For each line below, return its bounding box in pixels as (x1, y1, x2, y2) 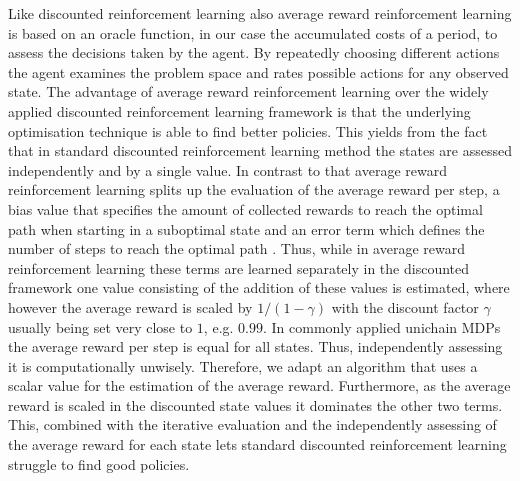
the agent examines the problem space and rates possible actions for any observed (8, 61, 509, 82)
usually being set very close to (8, 316, 193, 337)
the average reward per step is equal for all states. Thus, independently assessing (8, 336, 503, 357)
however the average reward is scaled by (8, 296, 253, 317)
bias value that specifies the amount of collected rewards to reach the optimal (8, 198, 483, 219)
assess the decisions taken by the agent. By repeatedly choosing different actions (8, 42, 500, 63)
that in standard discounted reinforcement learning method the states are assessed (8, 140, 513, 161)
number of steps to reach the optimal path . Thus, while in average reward (8, 238, 465, 259)
